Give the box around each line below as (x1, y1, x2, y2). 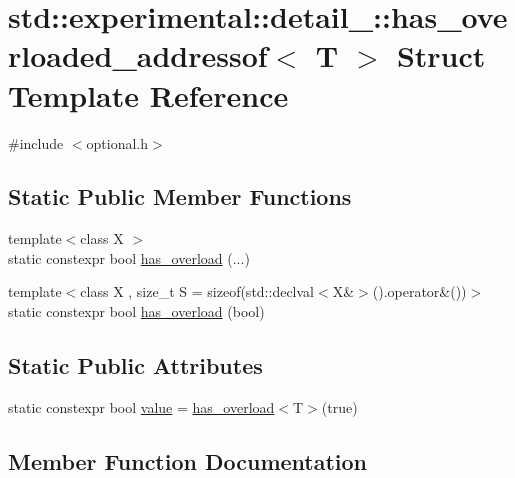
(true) (321, 396, 358, 417)
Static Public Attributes (8, 350, 263, 381)
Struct (396, 35, 486, 76)
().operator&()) (372, 281, 467, 302)
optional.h (86, 132, 149, 153)
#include (8, 132, 64, 153)
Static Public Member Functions (8, 181, 352, 212)
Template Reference (8, 74, 289, 115)
